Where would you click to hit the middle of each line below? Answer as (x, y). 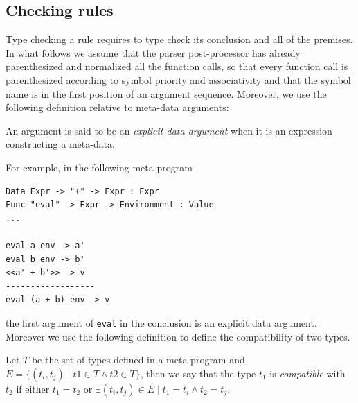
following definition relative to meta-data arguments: (117, 107)
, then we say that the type (198, 373)
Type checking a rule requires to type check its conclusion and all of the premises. (179, 39)
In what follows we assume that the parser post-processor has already (153, 52)
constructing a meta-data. (61, 144)
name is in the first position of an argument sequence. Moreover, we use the (166, 93)
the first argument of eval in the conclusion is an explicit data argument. (161, 322)
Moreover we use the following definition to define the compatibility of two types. (178, 336)
